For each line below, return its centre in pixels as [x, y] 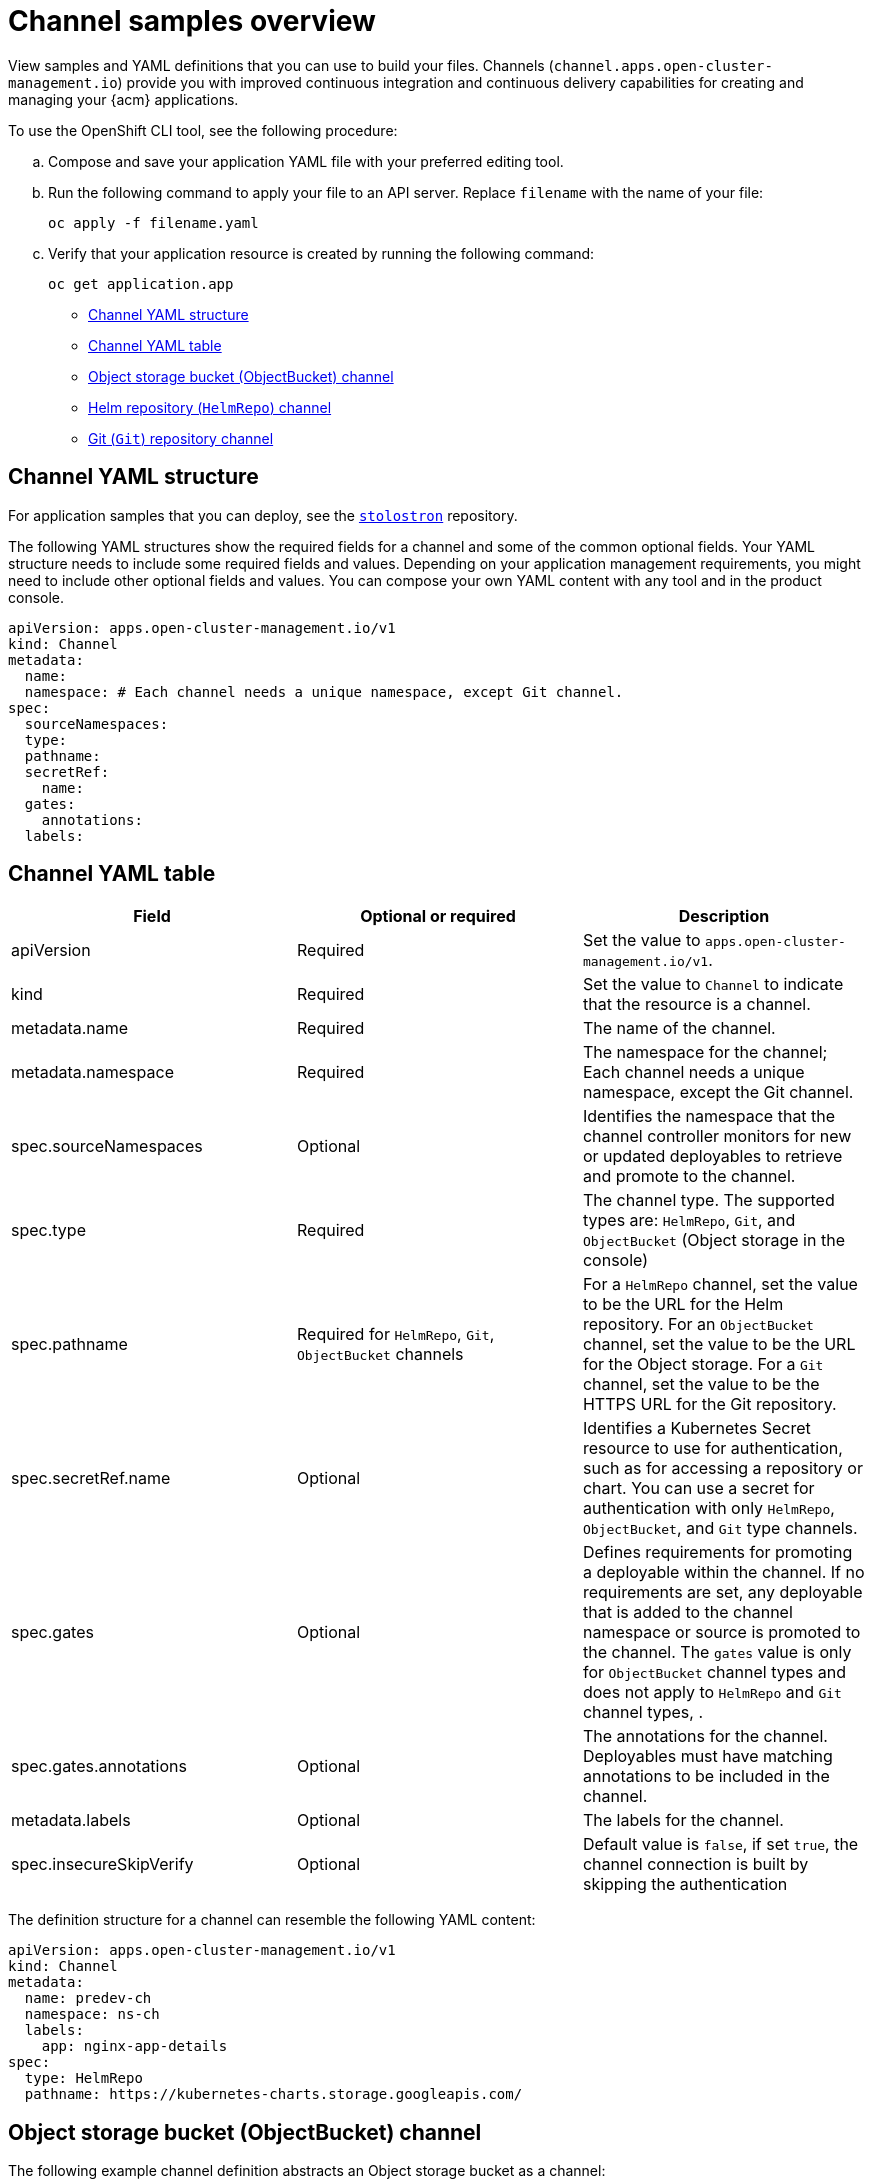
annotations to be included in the [706, 1776]
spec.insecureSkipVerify [102, 1864]
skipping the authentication [685, 1884]
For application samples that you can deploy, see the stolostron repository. [263, 515]
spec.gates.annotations [99, 1766]
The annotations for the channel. [705, 1736]
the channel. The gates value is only [717, 1652]
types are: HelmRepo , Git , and [689, 1220]
